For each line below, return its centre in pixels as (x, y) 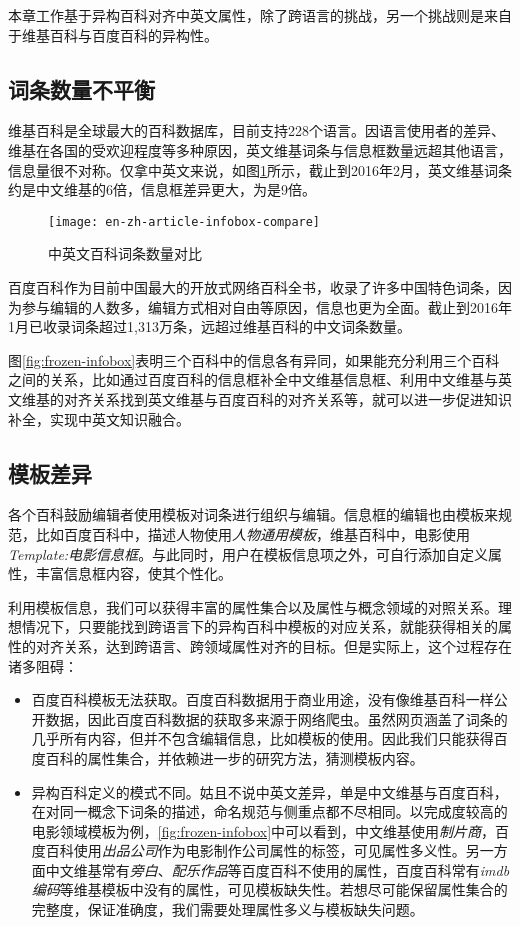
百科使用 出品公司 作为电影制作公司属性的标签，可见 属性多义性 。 (255, 850)
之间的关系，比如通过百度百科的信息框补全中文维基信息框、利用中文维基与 (253, 379)
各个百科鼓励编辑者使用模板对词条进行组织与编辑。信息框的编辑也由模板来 (253, 514)
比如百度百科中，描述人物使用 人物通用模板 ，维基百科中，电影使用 (252, 533)
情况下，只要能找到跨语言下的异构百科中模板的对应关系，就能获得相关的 (259, 626)
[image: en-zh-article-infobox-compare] (184, 221)
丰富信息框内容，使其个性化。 (133, 573)
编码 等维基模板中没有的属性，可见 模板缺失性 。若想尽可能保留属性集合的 (269, 889)
